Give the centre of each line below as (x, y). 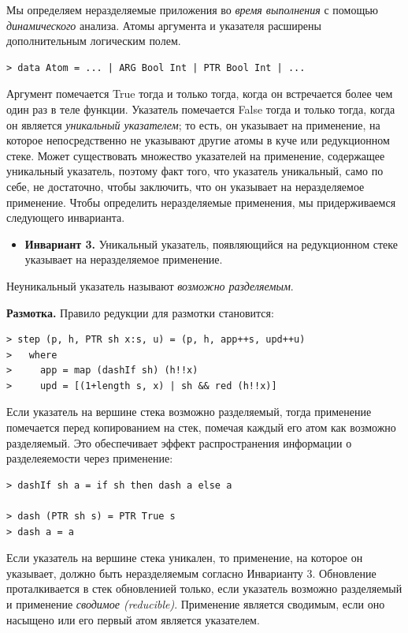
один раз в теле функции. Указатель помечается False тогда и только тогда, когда (201, 109)
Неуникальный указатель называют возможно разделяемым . (150, 285)
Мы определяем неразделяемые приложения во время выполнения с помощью (193, 9)
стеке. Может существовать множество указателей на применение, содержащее (196, 155)
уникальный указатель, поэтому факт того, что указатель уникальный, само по (195, 171)
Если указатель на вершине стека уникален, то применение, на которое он (185, 558)
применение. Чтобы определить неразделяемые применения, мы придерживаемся (201, 202)
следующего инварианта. (66, 217)
